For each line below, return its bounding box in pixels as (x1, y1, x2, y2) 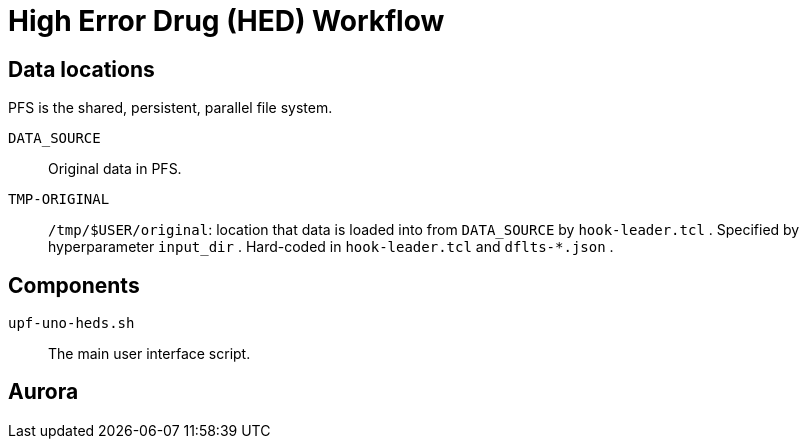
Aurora (8, 379, 79, 405)
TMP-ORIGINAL (8, 191, 110, 208)
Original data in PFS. (48, 160, 182, 178)
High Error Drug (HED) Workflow (8, 4, 445, 38)
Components (8, 272, 140, 298)
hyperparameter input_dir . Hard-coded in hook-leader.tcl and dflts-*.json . (48, 238, 614, 256)
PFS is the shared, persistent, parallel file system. (8, 99, 333, 117)
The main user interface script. (48, 345, 251, 363)
